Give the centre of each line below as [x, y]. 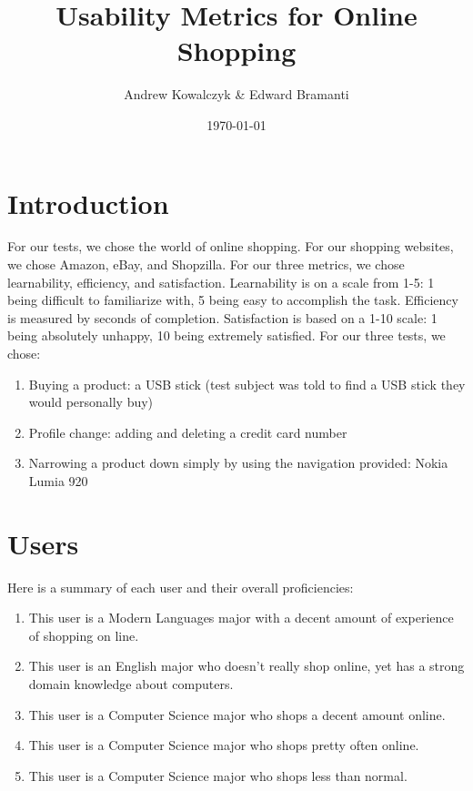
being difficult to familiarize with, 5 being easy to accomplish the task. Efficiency [233, 300]
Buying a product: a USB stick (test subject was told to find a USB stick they [247, 384]
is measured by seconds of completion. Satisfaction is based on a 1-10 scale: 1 [222, 317]
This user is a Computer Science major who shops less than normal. [218, 775]
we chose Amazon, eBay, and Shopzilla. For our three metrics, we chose [206, 264]
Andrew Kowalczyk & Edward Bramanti [236, 94]
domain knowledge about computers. [131, 684]
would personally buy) [91, 402]
